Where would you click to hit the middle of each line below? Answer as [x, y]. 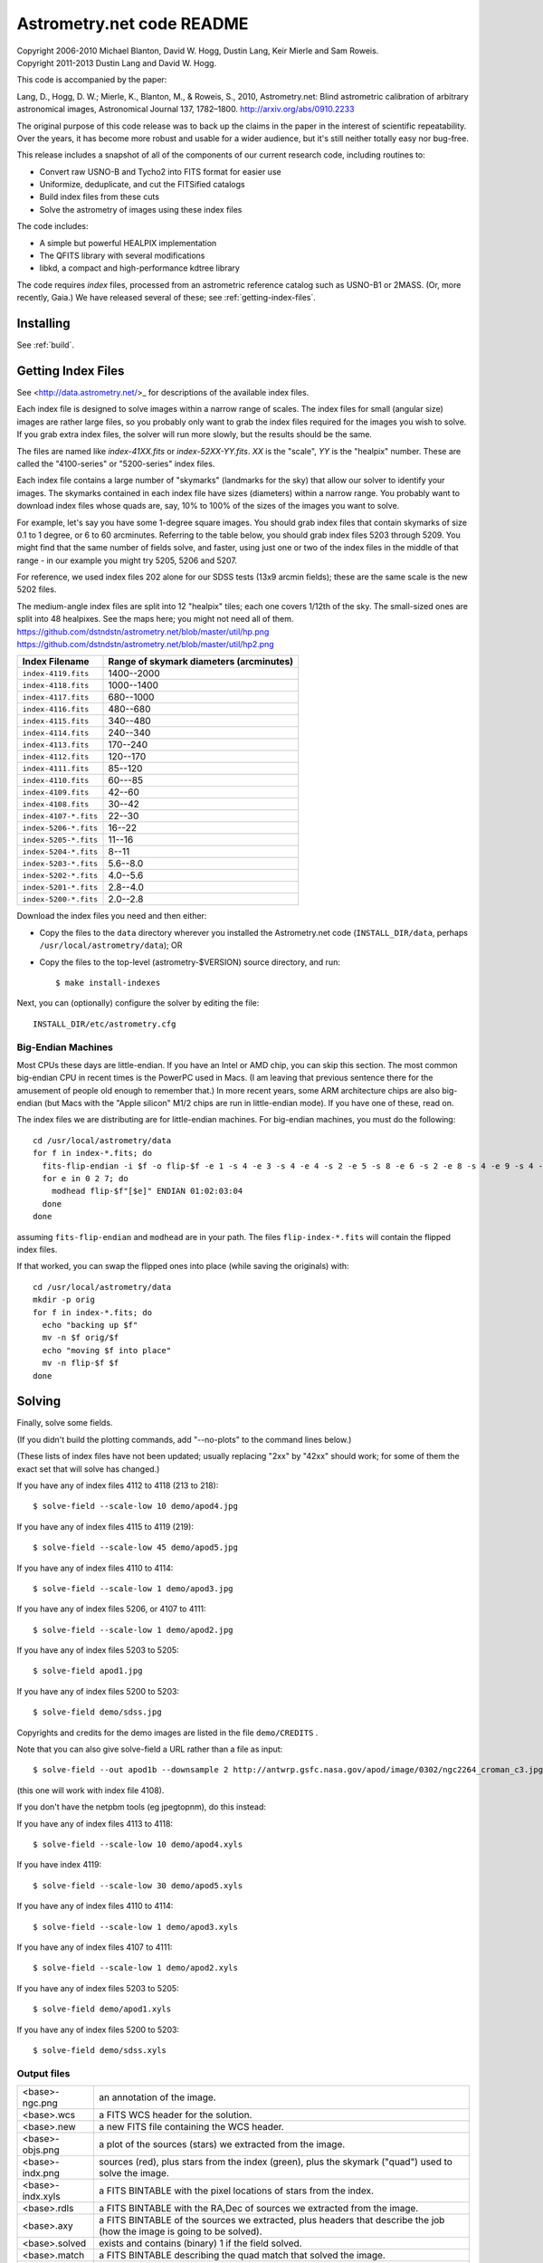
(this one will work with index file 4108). [90, 1790]
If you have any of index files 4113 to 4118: [95, 1823]
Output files [43, 2073]
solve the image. [134, 2173]
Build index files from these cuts [100, 197]
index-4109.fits [56, 792]
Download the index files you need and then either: [112, 916]
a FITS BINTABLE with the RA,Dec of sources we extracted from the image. [259, 2209]
